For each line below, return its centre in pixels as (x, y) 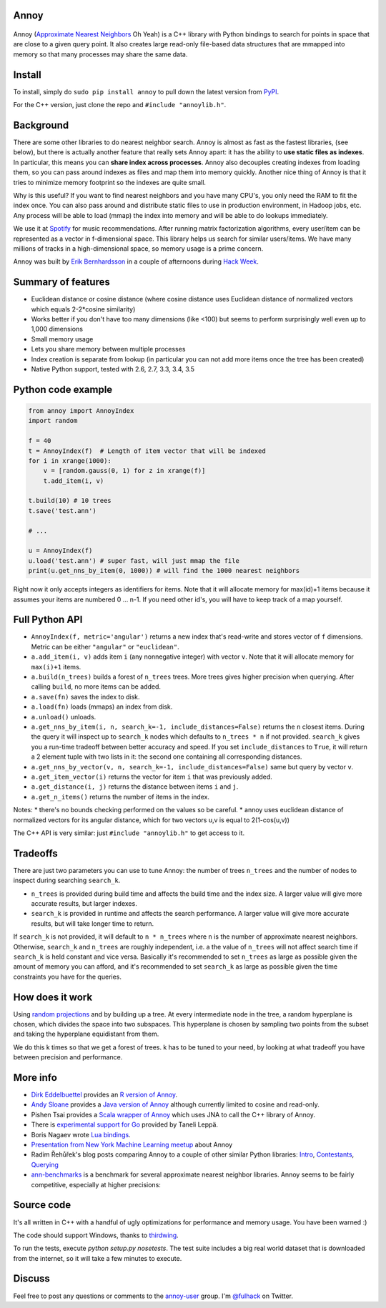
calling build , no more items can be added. (96, 687)
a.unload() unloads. (64, 717)
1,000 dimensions (57, 329)
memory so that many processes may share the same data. (100, 54)
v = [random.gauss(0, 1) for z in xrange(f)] (124, 471)
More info (35, 1078)
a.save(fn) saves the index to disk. (85, 697)
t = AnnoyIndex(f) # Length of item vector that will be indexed (147, 451)
